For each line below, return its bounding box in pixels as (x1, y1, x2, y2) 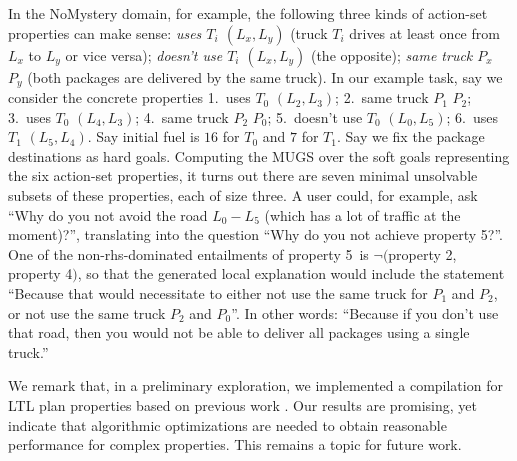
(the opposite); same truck (310, 44, 473, 65)
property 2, (388, 243, 457, 264)
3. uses (8, 106, 51, 127)
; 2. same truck (335, 87, 429, 108)
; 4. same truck (135, 106, 229, 127)
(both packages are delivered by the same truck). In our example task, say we (27, 66, 503, 87)
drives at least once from (349, 22, 500, 43)
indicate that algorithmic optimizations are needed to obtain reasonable (8, 414, 447, 435)
